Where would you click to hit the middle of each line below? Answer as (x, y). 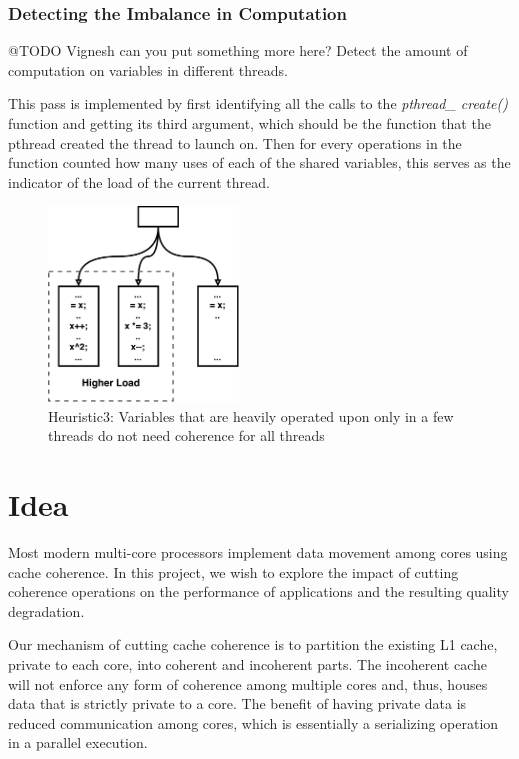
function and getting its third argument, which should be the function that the (249, 123)
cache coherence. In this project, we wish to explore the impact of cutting (233, 571)
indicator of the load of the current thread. (139, 181)
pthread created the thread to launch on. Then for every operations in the (235, 142)
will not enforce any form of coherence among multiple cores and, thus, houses (248, 683)
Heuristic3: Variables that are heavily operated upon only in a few (251, 415)
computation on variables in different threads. (148, 69)
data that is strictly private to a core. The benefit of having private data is (237, 703)
